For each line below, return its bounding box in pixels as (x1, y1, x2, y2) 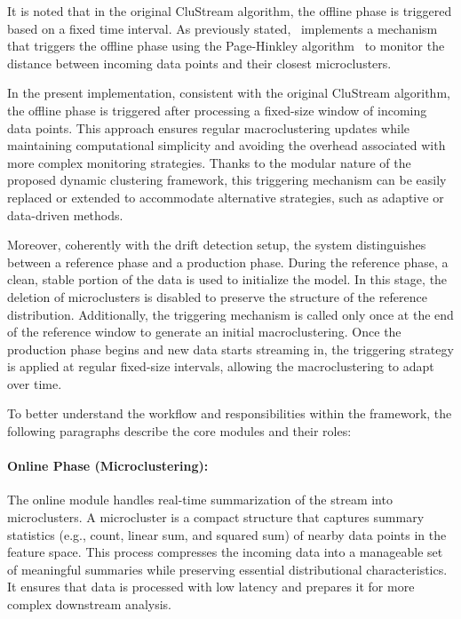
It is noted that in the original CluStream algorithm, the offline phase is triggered (7, 2, 452, 20)
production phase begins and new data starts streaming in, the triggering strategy (7, 339, 454, 358)
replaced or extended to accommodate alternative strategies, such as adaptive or (7, 187, 444, 206)
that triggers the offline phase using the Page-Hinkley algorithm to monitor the (7, 36, 445, 55)
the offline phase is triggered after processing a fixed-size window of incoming (7, 100, 427, 119)
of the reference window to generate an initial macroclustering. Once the (7, 322, 401, 341)
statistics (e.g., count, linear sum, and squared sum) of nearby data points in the (7, 525, 447, 544)
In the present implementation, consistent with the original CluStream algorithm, (7, 83, 450, 102)
